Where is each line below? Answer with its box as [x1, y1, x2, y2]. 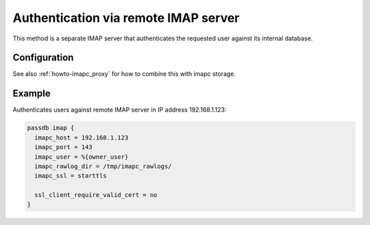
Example [12, 88, 51, 99]
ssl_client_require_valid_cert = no [34, 191, 158, 199]
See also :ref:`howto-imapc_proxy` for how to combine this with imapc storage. [12, 70, 236, 78]
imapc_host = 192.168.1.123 [34, 133, 129, 142]
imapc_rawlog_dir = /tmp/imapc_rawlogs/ [34, 162, 172, 170]
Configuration [12, 52, 74, 64]
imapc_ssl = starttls [34, 172, 108, 180]
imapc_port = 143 [34, 144, 92, 151]
